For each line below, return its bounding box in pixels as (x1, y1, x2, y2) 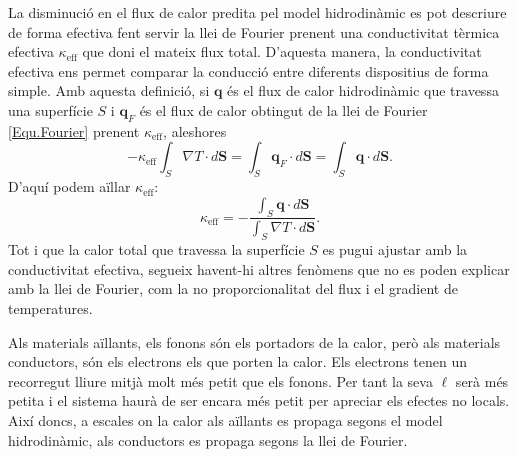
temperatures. (8, 298, 93, 318)
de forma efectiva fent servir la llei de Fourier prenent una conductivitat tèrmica (8, 21, 500, 42)
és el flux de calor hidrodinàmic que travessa (227, 80, 499, 101)
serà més (455, 370, 509, 391)
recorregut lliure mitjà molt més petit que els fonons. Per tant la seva (8, 370, 433, 391)
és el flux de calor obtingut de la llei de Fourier (139, 99, 428, 120)
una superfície (8, 99, 93, 120)
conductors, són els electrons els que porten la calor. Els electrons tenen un (8, 351, 468, 372)
